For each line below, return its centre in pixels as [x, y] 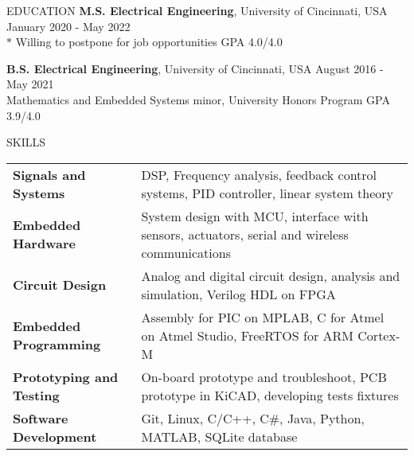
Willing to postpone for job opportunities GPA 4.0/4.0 [149, 42]
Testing [36, 395]
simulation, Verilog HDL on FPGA [238, 294]
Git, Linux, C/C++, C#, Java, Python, [253, 418]
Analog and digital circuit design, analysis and [271, 275]
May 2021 [30, 84]
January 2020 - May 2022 [68, 26]
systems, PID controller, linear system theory [268, 193]
